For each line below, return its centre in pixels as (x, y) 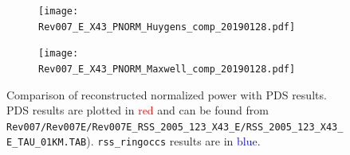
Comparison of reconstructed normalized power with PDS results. (167, 94)
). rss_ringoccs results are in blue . (173, 141)
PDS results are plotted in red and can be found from (138, 110)
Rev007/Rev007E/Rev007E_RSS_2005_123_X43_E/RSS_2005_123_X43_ (175, 127)
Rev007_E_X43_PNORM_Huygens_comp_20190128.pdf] (167, 27)
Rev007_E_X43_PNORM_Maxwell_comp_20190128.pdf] (167, 69)
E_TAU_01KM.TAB (47, 143)
